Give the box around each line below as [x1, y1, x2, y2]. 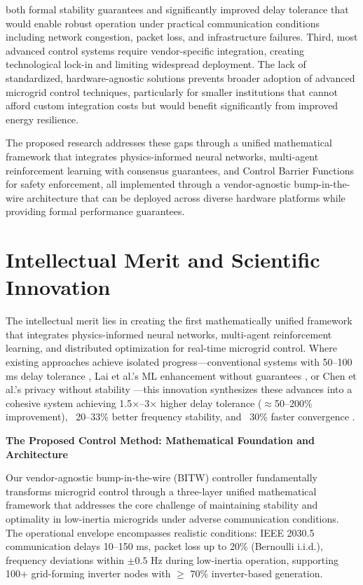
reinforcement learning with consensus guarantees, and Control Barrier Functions [6, 163, 354, 177]
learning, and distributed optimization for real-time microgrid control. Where [6, 340, 337, 355]
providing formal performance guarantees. [6, 204, 185, 219]
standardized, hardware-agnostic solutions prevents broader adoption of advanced [6, 70, 355, 85]
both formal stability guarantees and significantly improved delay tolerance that [6, 2, 349, 16]
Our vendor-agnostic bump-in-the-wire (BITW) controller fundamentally [6, 470, 318, 485]
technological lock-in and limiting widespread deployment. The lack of [6, 57, 306, 71]
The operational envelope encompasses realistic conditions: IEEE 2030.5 [6, 525, 315, 539]
